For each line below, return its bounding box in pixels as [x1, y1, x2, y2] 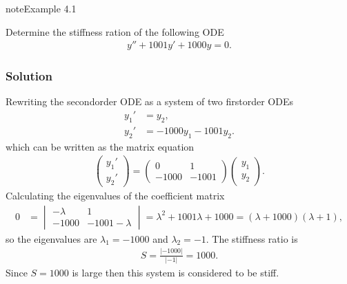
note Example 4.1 [6, 1, 77, 15]
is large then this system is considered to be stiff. [72, 265, 279, 279]
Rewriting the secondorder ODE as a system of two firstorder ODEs [6, 94, 293, 109]
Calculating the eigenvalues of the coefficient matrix [6, 188, 225, 203]
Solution [6, 67, 52, 85]
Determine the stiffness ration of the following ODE [6, 24, 224, 39]
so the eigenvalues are [6, 231, 97, 245]
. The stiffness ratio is [206, 231, 298, 245]
